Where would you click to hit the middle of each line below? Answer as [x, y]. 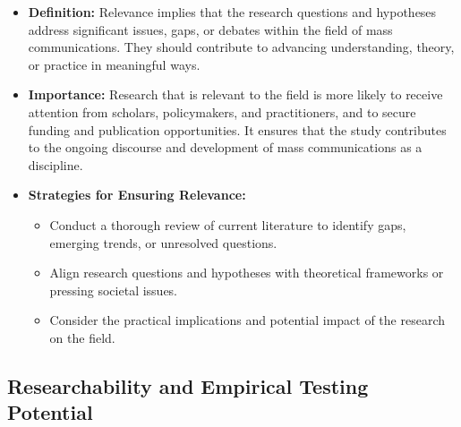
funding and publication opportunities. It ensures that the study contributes [237, 129]
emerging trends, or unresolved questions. [163, 242]
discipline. [55, 164]
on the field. [82, 337]
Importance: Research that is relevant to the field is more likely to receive [235, 94]
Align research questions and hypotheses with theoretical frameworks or [247, 273]
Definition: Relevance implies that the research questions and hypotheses [232, 12]
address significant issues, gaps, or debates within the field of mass [210, 29]
